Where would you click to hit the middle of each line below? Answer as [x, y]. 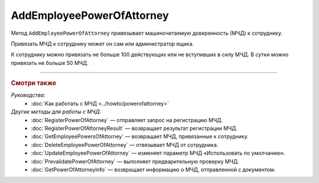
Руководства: [28, 95]
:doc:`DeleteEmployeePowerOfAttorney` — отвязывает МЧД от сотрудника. [125, 145]
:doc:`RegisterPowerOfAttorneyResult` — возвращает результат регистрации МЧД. [134, 128]
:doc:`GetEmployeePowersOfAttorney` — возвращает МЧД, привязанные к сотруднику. [140, 136]
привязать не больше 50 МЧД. [50, 63]
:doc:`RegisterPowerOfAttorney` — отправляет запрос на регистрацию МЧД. [127, 120]
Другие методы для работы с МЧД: [56, 112]
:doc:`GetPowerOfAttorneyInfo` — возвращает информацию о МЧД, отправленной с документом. [153, 169]
